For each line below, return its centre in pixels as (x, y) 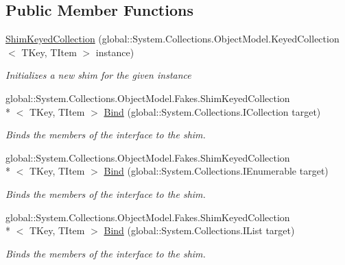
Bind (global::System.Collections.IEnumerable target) (216, 171)
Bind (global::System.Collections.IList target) (199, 230)
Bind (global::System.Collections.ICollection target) (212, 111)
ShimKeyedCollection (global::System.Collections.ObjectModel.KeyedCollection (172, 39)
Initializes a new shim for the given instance (98, 75)
